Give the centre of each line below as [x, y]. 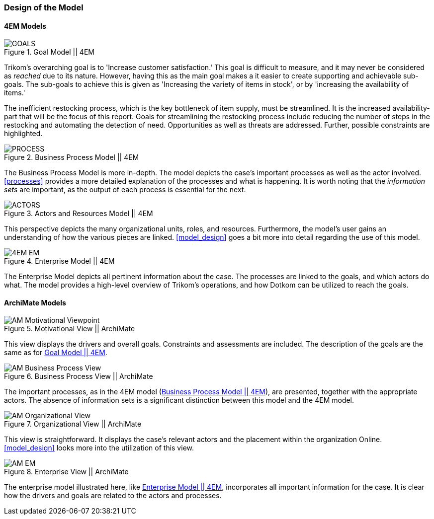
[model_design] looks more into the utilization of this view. [99, 448]
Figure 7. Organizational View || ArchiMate [73, 424]
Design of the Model [44, 7]
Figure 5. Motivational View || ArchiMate [70, 329]
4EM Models [25, 26]
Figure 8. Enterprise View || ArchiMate [66, 472]
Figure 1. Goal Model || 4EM [49, 52]
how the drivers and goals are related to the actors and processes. [113, 496]
